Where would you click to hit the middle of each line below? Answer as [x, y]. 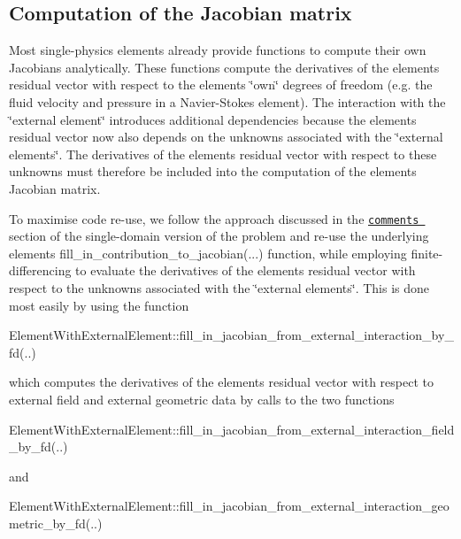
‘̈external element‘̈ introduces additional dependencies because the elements [213, 119]
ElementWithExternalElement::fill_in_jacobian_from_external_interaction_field [232, 429]
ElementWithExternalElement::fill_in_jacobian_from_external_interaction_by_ [231, 335]
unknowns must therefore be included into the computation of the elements [213, 171]
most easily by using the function [99, 305]
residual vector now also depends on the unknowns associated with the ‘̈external [226, 137]
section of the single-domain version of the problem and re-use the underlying [219, 236]
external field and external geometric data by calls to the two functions [202, 399]
